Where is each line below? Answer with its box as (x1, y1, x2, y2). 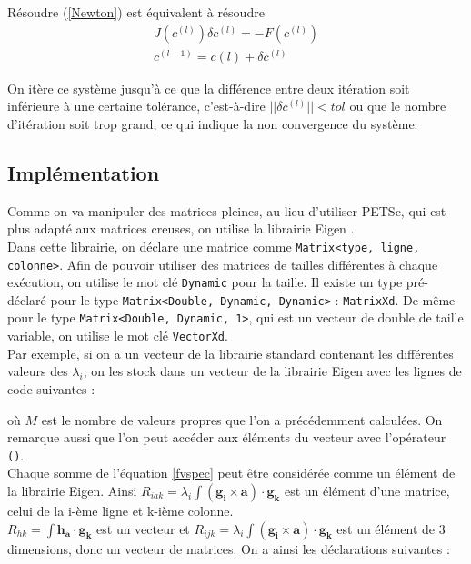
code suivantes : (7, 379, 95, 398)
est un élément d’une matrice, (284, 481, 450, 500)
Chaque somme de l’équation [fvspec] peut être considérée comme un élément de (7, 463, 456, 482)
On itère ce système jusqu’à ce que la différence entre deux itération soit (7, 78, 410, 97)
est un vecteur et (96, 519, 190, 538)
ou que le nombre (349, 96, 446, 115)
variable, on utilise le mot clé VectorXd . (7, 326, 228, 345)
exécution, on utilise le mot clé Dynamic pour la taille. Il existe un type (7, 272, 403, 292)
